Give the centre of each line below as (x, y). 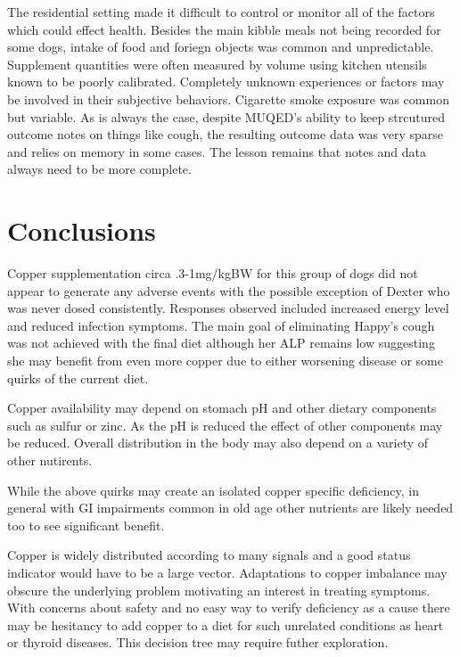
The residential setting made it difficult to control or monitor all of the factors (221, 12)
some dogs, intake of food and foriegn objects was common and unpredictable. (221, 47)
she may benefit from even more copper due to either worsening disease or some (225, 361)
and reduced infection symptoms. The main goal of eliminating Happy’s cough (221, 325)
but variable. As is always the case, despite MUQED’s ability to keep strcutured (226, 116)
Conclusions (82, 230)
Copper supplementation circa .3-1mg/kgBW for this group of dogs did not (213, 273)
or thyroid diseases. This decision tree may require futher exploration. (198, 642)
